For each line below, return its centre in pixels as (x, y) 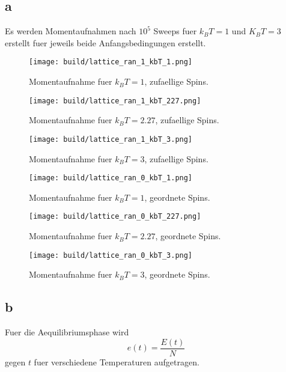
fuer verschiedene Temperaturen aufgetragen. (117, 361)
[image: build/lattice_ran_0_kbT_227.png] (115, 217)
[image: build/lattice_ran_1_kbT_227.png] (115, 101)
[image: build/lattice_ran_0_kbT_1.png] (111, 178)
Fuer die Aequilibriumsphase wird (67, 332)
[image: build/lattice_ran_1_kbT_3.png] (111, 139)
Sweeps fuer (175, 31)
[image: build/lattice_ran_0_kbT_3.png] (111, 255)
